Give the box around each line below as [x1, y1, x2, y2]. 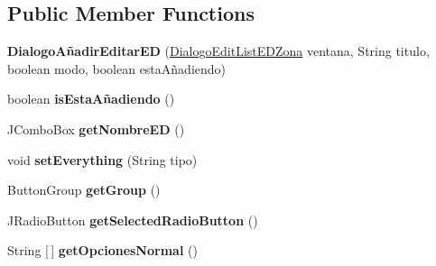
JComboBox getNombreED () [7, 119, 185, 138]
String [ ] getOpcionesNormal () [7, 241, 198, 260]
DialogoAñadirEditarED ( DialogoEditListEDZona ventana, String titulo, [7, 41, 430, 60]
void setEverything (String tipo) [7, 150, 198, 169]
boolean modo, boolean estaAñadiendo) [7, 59, 227, 78]
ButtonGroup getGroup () [7, 180, 161, 199]
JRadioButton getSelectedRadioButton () [7, 210, 258, 229]
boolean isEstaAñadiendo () [7, 89, 175, 108]
